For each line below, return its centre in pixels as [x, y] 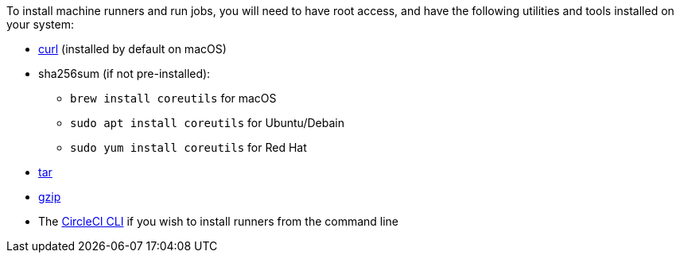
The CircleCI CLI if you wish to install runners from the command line [219, 221]
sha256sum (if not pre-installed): [124, 73]
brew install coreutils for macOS [173, 98]
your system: [41, 24]
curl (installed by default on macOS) [132, 49]
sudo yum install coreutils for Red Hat [188, 147]
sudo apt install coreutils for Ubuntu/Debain [207, 123]
